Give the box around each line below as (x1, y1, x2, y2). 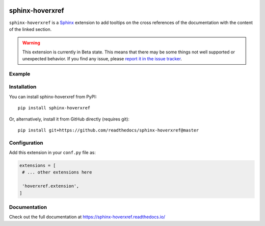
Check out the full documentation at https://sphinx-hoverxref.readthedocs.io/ (9, 214, 165, 220)
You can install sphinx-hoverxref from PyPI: (9, 94, 97, 100)
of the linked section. (9, 26, 52, 32)
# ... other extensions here (22, 170, 92, 175)
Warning (22, 40, 40, 46)
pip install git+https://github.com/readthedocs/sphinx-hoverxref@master (18, 127, 199, 133)
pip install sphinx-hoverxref (18, 105, 91, 111)
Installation (9, 83, 37, 90)
